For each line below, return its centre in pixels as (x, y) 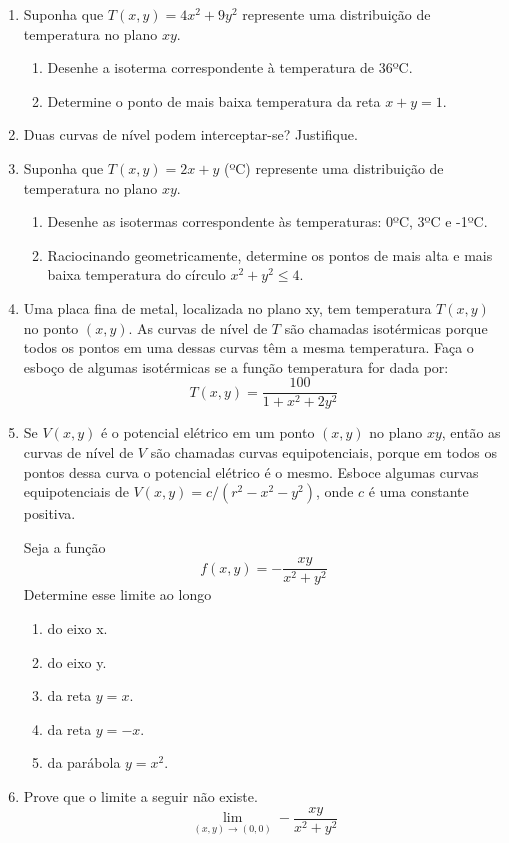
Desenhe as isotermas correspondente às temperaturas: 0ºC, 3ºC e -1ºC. (267, 221)
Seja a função (64, 546)
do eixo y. (77, 661)
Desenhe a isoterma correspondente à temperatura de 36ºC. (230, 67)
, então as (471, 432)
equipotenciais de (76, 491)
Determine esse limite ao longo (117, 594)
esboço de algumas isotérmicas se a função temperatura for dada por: (236, 366)
